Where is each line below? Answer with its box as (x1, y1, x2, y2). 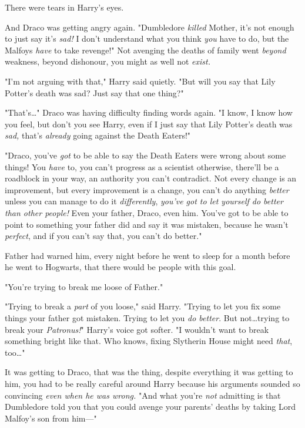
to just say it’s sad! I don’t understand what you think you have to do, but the (5, 32, 289, 45)
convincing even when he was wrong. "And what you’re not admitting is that (5, 389, 281, 401)
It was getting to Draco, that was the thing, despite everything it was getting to (5, 366, 293, 378)
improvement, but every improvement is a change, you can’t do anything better (5, 183, 289, 196)
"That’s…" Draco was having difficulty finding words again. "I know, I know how (5, 106, 293, 119)
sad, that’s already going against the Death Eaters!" (5, 129, 191, 141)
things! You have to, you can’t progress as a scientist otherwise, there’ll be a (5, 160, 279, 173)
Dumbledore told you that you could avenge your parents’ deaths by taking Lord (5, 400, 296, 413)
